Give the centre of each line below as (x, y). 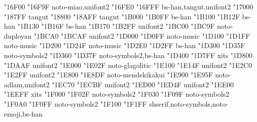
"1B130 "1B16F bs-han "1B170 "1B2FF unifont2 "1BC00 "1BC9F (116, 26)
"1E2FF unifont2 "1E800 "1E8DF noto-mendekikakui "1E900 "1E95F (109, 75)
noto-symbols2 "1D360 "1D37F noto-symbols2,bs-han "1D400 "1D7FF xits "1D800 (128, 55)
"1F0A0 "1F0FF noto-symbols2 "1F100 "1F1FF (75, 103)
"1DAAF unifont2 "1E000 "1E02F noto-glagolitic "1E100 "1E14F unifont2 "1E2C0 (128, 65)
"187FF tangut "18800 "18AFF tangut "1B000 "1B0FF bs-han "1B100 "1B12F (122, 16)
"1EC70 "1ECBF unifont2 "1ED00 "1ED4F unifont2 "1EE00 (143, 84)
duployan (18, 35)
